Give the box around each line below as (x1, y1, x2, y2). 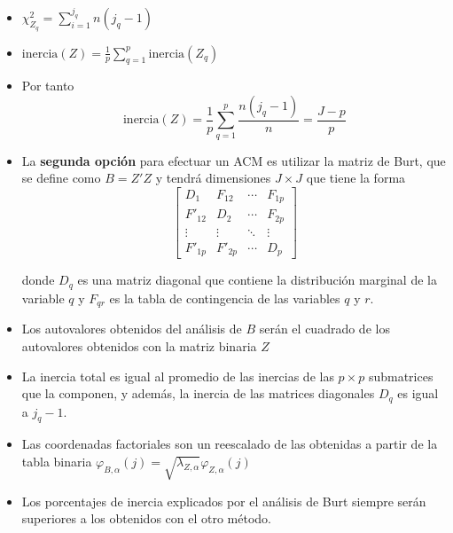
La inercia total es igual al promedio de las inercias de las (21, 366, 334, 385)
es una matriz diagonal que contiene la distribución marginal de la (77, 270, 437, 289)
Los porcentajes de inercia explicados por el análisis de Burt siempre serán (21, 491, 426, 510)
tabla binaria (21, 451, 92, 470)
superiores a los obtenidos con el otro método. (21, 509, 271, 528)
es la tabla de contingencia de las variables (109, 288, 340, 307)
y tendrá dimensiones (155, 169, 271, 187)
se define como (21, 169, 101, 187)
